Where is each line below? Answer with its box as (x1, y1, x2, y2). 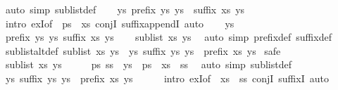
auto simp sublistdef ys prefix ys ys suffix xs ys (5, 2, 245, 16)
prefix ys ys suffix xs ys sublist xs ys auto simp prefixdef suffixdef (5, 30, 332, 44)
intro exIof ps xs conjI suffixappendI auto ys (5, 15, 234, 30)
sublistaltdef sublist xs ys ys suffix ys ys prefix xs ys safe (5, 43, 281, 58)
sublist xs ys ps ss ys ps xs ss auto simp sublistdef (5, 57, 292, 72)
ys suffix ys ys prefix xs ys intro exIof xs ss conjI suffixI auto (5, 70, 329, 85)
